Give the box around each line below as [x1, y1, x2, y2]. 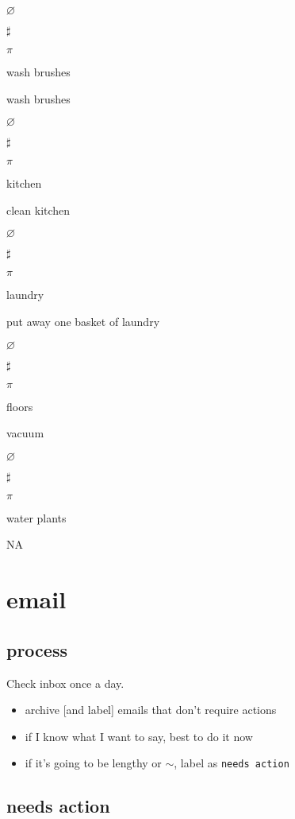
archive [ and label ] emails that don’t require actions [25, 701, 277, 718]
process [6, 637, 67, 662]
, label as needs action [174, 755, 289, 771]
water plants [6, 509, 67, 526]
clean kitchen [6, 201, 71, 218]
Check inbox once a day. [6, 674, 125, 691]
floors [6, 398, 33, 414]
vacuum [6, 425, 44, 441]
